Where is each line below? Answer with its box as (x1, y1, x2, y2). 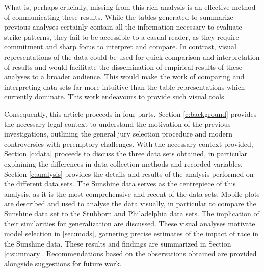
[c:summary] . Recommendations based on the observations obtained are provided (4, 248, 257, 259)
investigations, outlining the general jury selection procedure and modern (4, 128, 233, 139)
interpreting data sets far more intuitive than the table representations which (4, 81, 245, 92)
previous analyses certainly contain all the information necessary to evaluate (4, 21, 242, 32)
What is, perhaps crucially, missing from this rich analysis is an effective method (4, 2, 256, 12)
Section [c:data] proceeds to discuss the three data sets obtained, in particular (4, 148, 248, 159)
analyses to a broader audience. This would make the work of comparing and (4, 71, 245, 82)
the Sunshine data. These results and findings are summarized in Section (4, 238, 231, 249)
